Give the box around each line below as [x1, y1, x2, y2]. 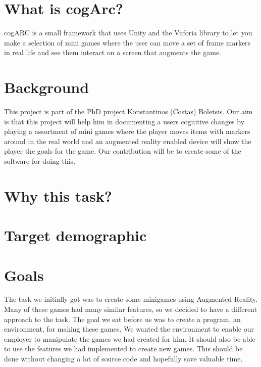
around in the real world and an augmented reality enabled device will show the [4, 135, 251, 146]
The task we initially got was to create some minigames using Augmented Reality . [4, 294, 258, 304]
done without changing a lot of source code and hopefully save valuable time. [4, 353, 243, 364]
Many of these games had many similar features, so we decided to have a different [4, 304, 257, 314]
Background [4, 77, 89, 98]
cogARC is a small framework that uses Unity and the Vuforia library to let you [4, 27, 252, 38]
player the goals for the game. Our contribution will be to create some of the [4, 146, 241, 156]
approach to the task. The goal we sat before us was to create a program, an [4, 313, 241, 324]
